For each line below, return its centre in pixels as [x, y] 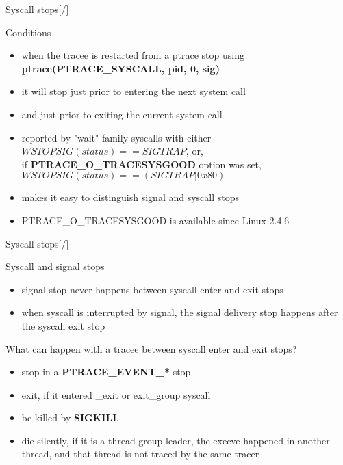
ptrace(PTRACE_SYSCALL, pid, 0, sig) [120, 68]
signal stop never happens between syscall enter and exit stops [152, 289]
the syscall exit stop [63, 325]
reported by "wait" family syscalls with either [116, 137]
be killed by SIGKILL [70, 417]
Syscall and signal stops [55, 266]
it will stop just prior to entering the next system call [134, 91]
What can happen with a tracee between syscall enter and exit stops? [151, 348]
